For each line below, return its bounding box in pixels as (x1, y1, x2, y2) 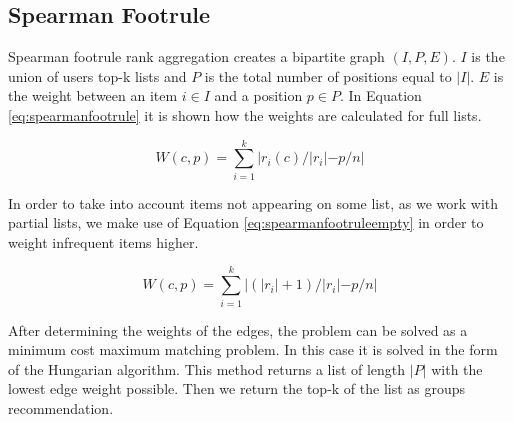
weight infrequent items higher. (8, 231, 199, 252)
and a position (214, 85, 303, 106)
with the (431, 358, 483, 379)
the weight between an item (8, 85, 178, 106)
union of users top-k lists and (8, 65, 187, 86)
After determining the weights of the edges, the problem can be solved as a (8, 319, 468, 340)
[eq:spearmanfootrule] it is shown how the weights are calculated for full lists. (8, 104, 482, 125)
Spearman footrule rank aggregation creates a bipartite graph (8, 46, 385, 67)
